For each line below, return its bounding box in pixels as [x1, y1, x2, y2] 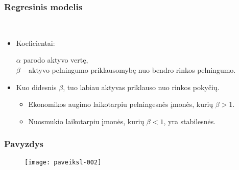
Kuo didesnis [16, 81, 57, 92]
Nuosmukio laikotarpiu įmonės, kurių [28, 116, 145, 126]
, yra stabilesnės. [163, 116, 216, 126]
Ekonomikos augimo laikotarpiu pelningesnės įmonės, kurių [28, 99, 213, 109]
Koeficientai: [16, 37, 55, 48]
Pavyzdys [4, 137, 43, 150]
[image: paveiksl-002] [25, 158, 102, 166]
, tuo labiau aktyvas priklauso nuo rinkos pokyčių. [63, 81, 220, 92]
